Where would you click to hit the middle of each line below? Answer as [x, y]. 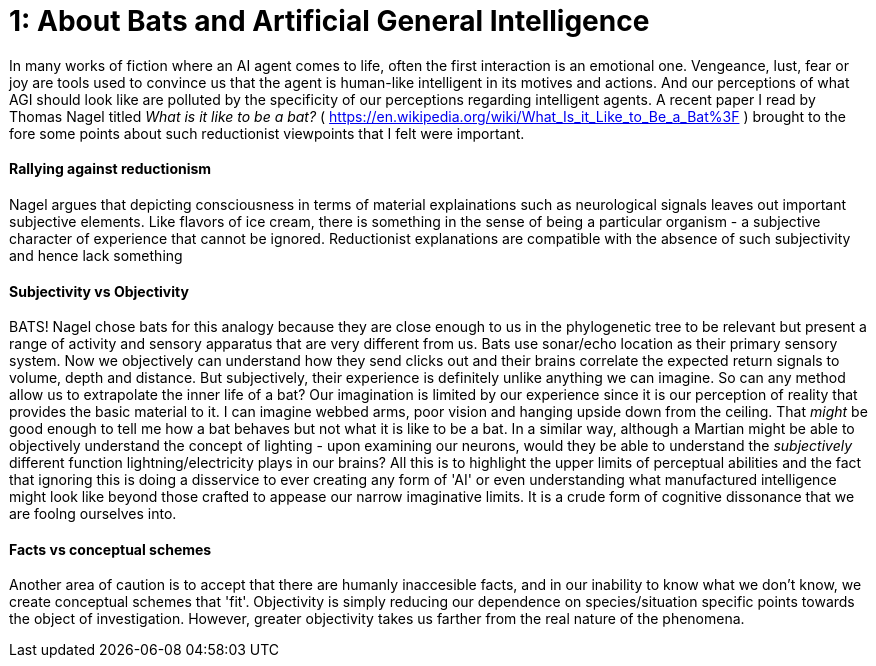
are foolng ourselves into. [93, 514]
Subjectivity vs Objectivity [99, 291]
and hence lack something [96, 255]
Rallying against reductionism [110, 169]
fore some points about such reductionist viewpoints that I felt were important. [267, 133]
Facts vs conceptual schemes [110, 549]
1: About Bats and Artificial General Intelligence [329, 21]
